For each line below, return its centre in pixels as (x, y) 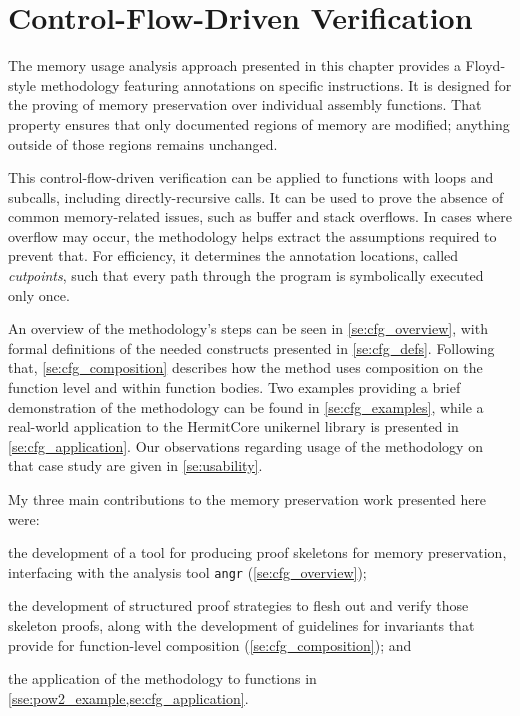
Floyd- (485, 65)
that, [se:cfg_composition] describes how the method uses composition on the (245, 367)
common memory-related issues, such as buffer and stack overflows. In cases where (260, 216)
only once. (39, 294)
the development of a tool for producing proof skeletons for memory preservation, (257, 552)
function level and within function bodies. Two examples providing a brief (234, 387)
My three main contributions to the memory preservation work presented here (247, 499)
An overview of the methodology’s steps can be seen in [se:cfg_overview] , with (248, 328)
